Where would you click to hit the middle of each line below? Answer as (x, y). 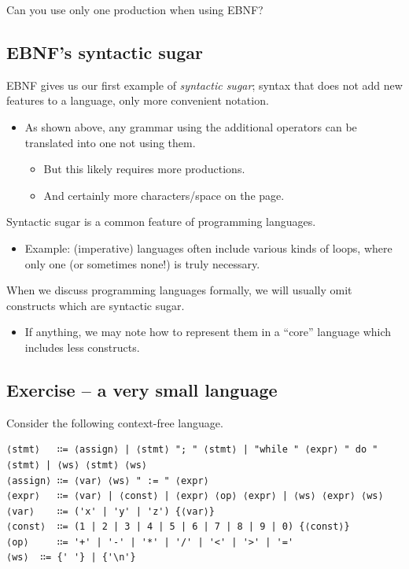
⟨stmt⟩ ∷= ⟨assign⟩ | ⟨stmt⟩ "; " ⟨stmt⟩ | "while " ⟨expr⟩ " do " (192, 450)
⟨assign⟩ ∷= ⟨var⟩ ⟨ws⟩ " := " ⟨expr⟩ (108, 480)
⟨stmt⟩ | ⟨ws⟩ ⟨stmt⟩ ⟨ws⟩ (77, 465)
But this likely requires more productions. (144, 169)
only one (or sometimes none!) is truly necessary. (142, 263)
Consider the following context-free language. (115, 422)
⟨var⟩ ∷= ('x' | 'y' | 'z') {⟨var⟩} (111, 511)
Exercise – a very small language (142, 389)
